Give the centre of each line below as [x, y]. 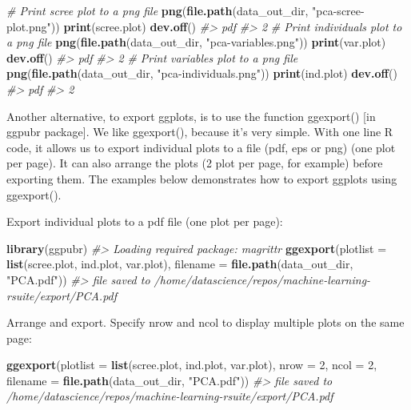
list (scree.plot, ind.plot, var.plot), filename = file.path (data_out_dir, [180, 264]
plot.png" [29, 26]
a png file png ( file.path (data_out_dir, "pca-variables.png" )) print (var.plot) [196, 42]
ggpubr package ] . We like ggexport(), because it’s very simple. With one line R [200, 132]
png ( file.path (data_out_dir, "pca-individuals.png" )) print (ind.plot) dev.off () [202, 73]
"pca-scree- [338, 10]
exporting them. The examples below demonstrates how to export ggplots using [202, 178]
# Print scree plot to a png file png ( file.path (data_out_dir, [158, 10]
